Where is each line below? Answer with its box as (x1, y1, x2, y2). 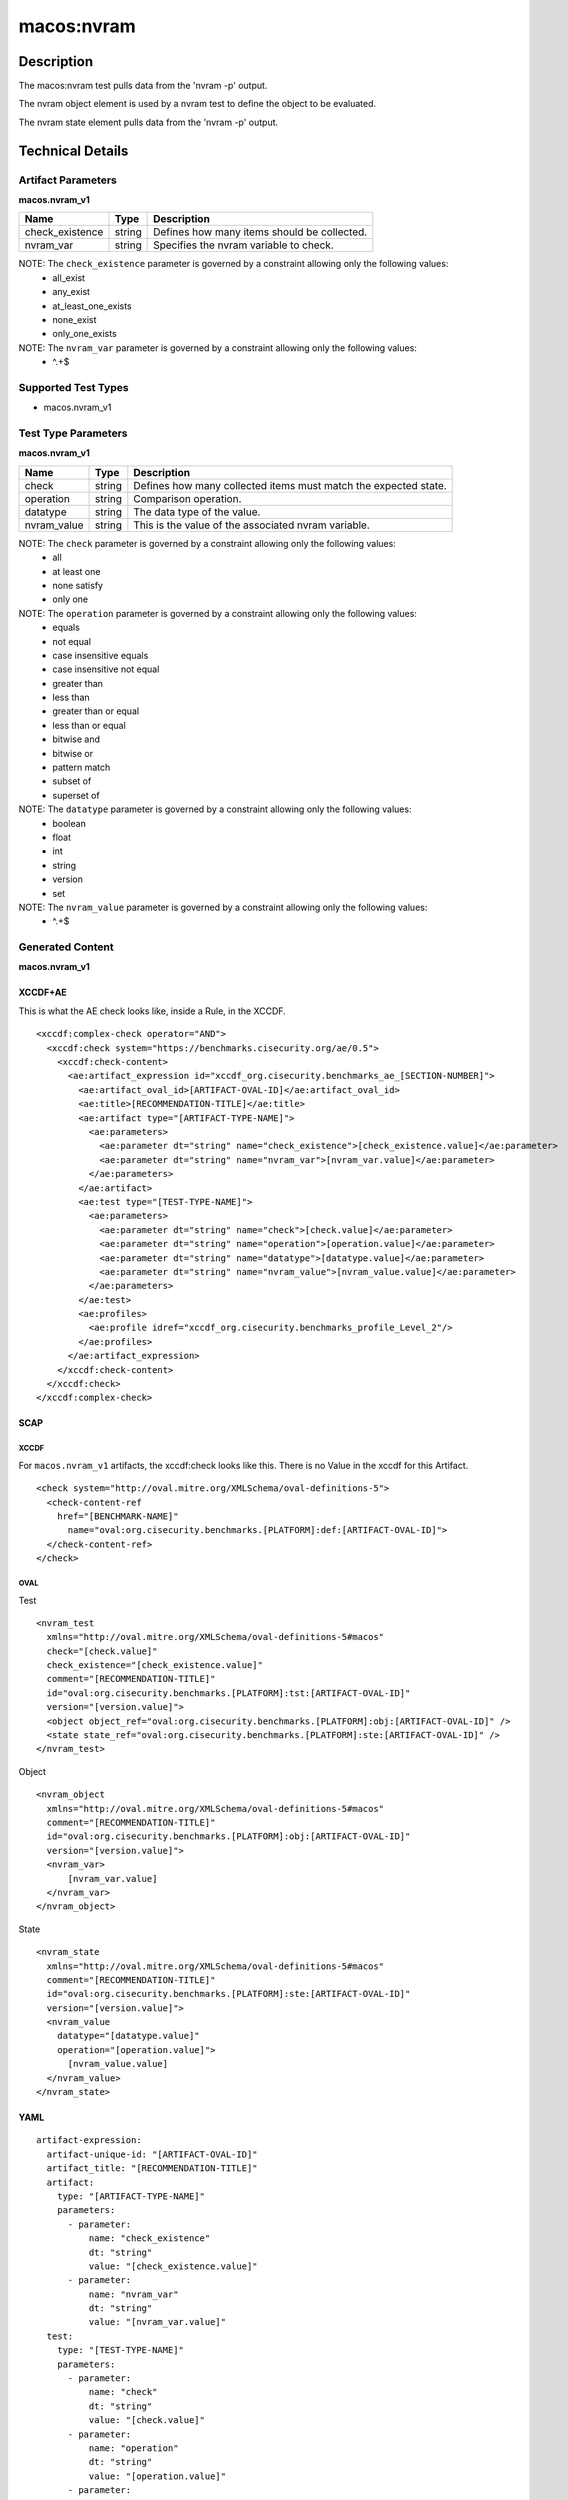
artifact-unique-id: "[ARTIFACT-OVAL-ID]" (46, 2148, 259, 2160)
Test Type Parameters (18, 426, 128, 440)
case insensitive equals (52, 649, 149, 661)
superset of (52, 789, 100, 801)
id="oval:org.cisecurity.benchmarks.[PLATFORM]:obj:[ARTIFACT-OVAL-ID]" (46, 1831, 411, 1842)
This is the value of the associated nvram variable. (133, 518, 370, 532)
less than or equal (52, 719, 127, 731)
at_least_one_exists (52, 300, 132, 312)
